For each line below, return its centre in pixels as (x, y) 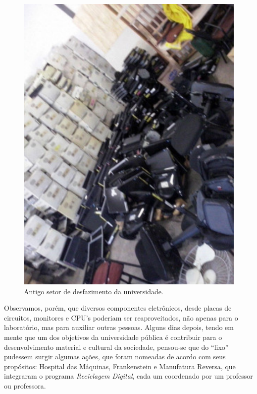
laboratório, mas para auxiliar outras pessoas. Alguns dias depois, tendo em (119, 327)
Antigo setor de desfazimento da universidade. (94, 291)
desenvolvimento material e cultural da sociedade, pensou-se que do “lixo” (116, 347)
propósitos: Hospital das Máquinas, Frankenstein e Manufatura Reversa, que (120, 366)
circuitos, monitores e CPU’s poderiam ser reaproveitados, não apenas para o (121, 317)
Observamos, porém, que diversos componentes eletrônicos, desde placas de (118, 308)
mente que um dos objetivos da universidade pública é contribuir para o (113, 337)
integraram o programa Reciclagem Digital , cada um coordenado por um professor (128, 376)
